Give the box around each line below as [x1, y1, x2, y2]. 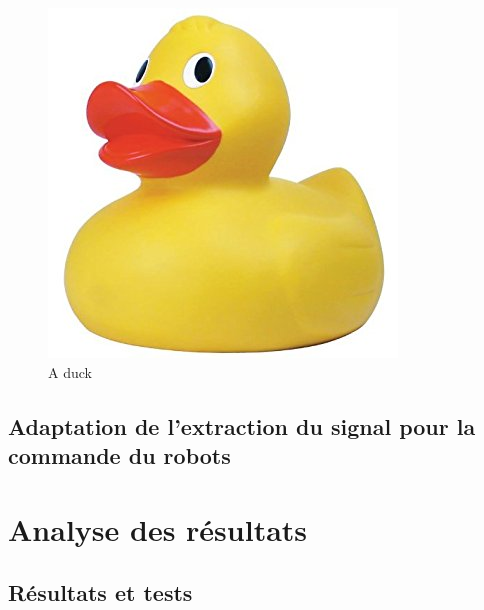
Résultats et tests [8, 577, 193, 608]
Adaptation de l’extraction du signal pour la [8, 410, 476, 441]
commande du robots [8, 439, 231, 470]
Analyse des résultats [8, 508, 308, 549]
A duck [48, 361, 92, 382]
